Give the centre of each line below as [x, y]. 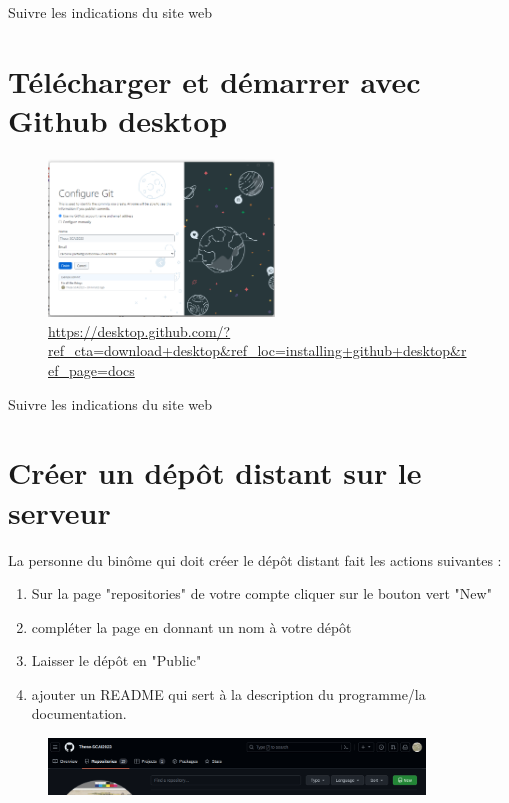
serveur [59, 511]
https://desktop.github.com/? [139, 330]
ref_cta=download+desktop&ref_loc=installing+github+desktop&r [257, 350]
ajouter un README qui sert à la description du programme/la [228, 693]
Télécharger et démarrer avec [214, 80]
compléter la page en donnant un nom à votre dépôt [191, 626]
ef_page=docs [91, 370]
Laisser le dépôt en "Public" [116, 660]
